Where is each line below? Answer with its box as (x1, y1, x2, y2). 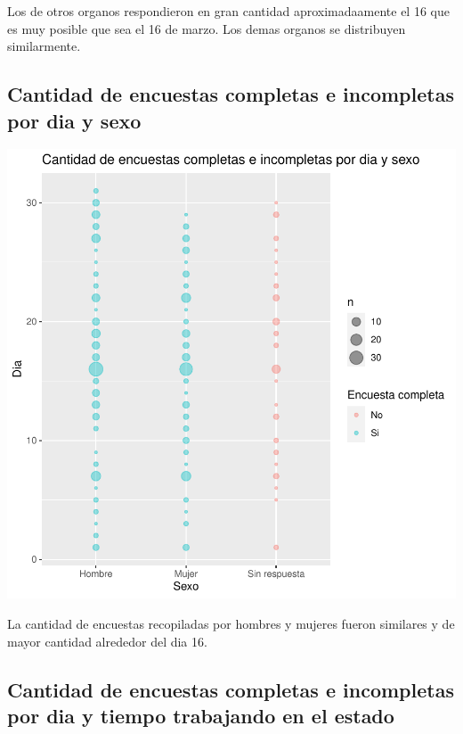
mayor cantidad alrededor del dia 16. (7, 631, 207, 650)
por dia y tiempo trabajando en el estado (7, 701, 394, 729)
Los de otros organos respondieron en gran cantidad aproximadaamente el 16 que (7, 2, 450, 20)
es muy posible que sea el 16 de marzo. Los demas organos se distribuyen (7, 19, 406, 37)
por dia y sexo (7, 106, 142, 134)
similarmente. (7, 37, 81, 55)
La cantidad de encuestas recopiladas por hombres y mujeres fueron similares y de (7, 614, 455, 632)
